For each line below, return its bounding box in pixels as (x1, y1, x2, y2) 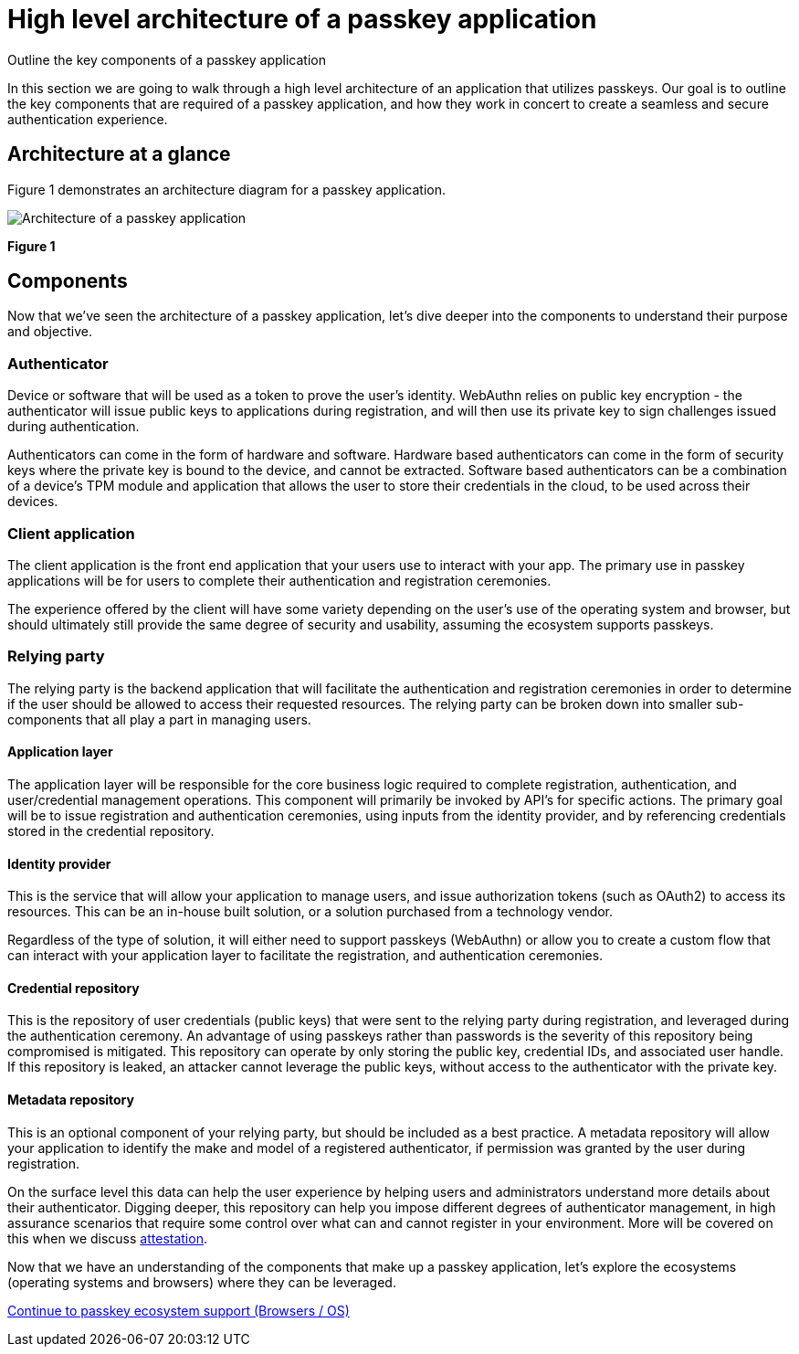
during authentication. (7, 418, 140, 435)
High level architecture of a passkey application (7, 4, 597, 35)
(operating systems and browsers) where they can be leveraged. (7, 1274, 396, 1290)
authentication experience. (7, 111, 168, 127)
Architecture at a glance (7, 143, 231, 166)
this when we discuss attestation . (7, 1230, 207, 1246)
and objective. (7, 323, 92, 340)
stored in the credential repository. (7, 822, 215, 839)
